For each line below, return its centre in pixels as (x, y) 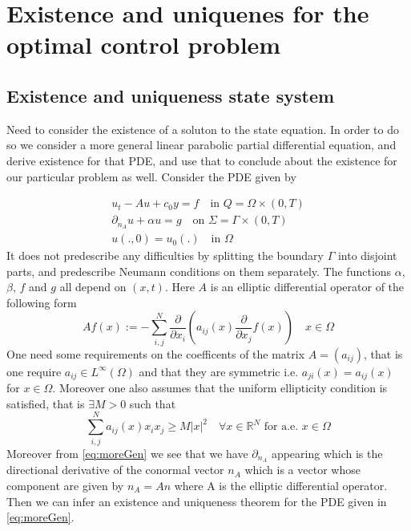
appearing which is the (327, 453)
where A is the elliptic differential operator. (281, 486)
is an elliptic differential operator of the (307, 287)
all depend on (93, 287)
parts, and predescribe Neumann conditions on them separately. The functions (199, 271)
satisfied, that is (46, 403)
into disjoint (367, 255)
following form (42, 302)
